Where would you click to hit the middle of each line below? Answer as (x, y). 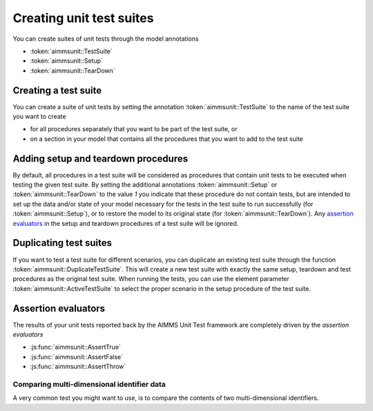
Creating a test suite (57, 90)
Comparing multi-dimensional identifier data (89, 384)
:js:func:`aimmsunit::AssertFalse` (77, 356)
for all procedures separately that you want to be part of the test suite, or (134, 129)
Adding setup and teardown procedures (101, 159)
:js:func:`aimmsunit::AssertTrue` (75, 347)
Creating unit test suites (83, 18)
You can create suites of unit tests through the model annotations (106, 39)
